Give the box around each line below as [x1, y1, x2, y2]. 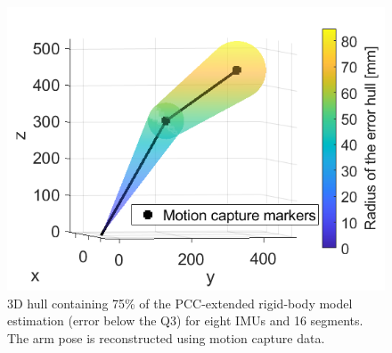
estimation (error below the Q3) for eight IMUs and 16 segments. [7, 311, 363, 330]
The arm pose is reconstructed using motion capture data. [7, 328, 325, 347]
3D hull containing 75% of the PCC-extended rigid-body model [7, 293, 353, 312]
